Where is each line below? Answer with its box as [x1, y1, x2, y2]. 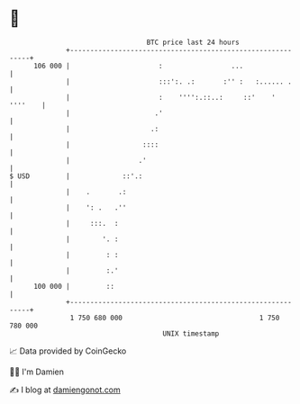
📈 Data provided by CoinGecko [9, 346, 127, 356]
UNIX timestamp [162, 328, 220, 338]
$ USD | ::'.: [9, 171, 143, 181]
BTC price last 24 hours [146, 38, 241, 47]
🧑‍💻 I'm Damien [9, 366, 65, 377]
